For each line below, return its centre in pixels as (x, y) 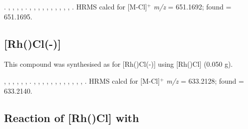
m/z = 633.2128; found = (205, 80)
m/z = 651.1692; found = (193, 6)
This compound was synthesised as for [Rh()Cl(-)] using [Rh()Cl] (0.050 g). (119, 64)
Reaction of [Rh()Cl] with (72, 117)
